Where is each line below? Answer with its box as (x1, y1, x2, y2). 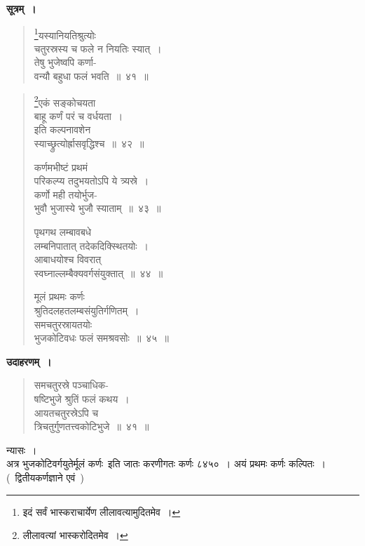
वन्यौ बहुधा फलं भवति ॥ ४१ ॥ (34, 69, 149, 84)
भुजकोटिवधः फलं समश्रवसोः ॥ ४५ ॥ (34, 331, 169, 345)
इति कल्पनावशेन (34, 122, 91, 137)
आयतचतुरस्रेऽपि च (34, 405, 99, 420)
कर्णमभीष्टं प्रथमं (34, 159, 88, 174)
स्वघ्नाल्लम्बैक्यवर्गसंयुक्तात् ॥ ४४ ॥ (34, 265, 163, 280)
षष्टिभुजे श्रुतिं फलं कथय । (34, 391, 130, 406)
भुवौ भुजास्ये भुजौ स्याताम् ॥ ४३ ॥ (34, 201, 161, 215)
